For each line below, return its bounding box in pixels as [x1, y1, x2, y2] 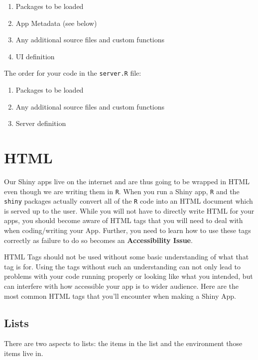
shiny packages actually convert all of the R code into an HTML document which [4, 196, 253, 206]
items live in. [4, 348, 43, 358]
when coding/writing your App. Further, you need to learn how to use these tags [4, 225, 251, 236]
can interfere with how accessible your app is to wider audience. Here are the [4, 281, 239, 291]
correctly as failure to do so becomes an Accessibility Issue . [4, 235, 193, 245]
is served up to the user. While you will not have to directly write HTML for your [4, 205, 255, 216]
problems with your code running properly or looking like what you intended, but [4, 271, 253, 281]
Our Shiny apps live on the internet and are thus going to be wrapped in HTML [4, 176, 250, 186]
